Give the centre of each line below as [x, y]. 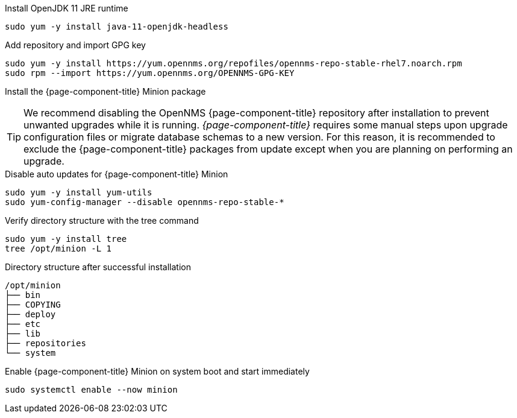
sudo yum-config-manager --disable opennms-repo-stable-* [145, 202]
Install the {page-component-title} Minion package [105, 91]
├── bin [23, 295]
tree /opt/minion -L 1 [58, 249]
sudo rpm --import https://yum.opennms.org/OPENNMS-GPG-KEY [150, 73]
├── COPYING [33, 305]
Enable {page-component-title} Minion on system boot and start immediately [157, 371]
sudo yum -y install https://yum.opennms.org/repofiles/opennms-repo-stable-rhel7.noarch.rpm [233, 63]
